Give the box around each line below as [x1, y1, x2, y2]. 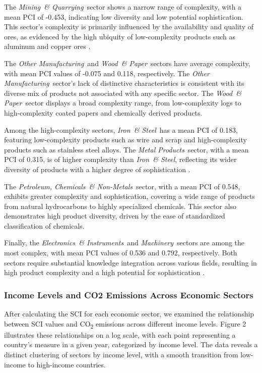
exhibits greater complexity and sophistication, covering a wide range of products [4, 191, 255, 201]
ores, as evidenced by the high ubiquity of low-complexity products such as [4, 31, 235, 41]
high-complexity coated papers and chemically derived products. [4, 107, 203, 118]
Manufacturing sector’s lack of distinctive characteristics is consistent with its [4, 78, 244, 88]
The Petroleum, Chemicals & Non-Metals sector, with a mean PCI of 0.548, [4, 181, 240, 191]
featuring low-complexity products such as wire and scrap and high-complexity [4, 134, 247, 145]
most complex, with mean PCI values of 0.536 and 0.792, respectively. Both [4, 247, 237, 258]
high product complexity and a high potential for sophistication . [4, 267, 205, 278]
